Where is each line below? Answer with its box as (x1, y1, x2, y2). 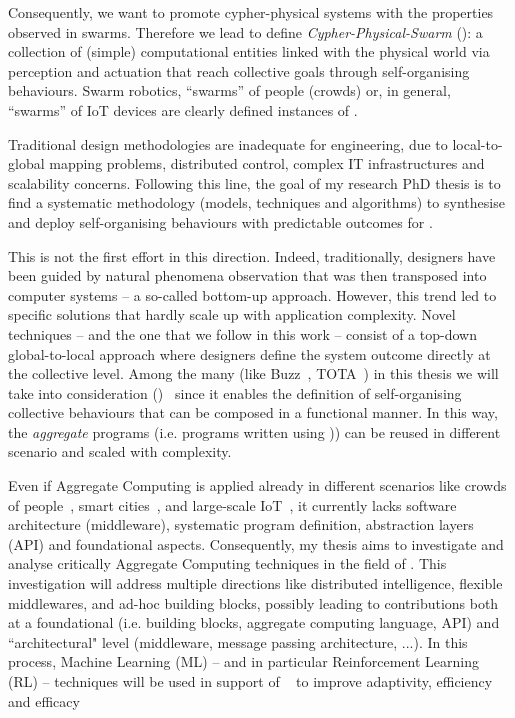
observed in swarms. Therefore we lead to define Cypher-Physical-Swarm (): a (8, 21, 483, 42)
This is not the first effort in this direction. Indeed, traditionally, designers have (8, 245, 496, 266)
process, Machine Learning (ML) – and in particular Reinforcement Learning (8, 651, 479, 672)
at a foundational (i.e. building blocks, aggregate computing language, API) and (8, 612, 500, 633)
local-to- (452, 133, 503, 154)
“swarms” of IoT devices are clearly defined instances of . (8, 99, 358, 120)
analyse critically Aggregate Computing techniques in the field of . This (8, 553, 447, 574)
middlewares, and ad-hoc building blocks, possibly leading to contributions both (8, 592, 499, 613)
